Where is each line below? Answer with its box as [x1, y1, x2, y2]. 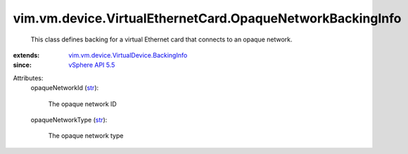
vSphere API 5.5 [68, 60, 115, 70]
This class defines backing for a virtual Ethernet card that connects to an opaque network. [30, 35, 293, 44]
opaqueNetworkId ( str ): [30, 84, 99, 92]
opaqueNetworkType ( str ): [30, 115, 108, 124]
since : [13, 60, 32, 70]
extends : [13, 51, 40, 59]
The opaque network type [48, 131, 124, 140]
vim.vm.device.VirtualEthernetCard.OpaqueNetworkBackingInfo [13, 11, 402, 26]
